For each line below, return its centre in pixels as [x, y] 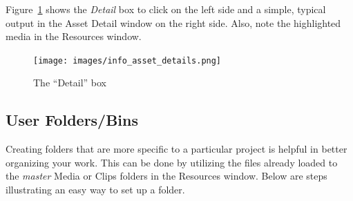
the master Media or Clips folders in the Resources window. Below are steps [166, 176]
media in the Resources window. [74, 36]
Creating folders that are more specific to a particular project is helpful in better [176, 149]
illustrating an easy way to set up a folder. [95, 190]
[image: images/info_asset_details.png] [127, 60]
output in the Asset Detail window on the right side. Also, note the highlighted [173, 22]
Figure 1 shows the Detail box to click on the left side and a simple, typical [166, 9]
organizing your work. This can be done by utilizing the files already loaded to [172, 162]
